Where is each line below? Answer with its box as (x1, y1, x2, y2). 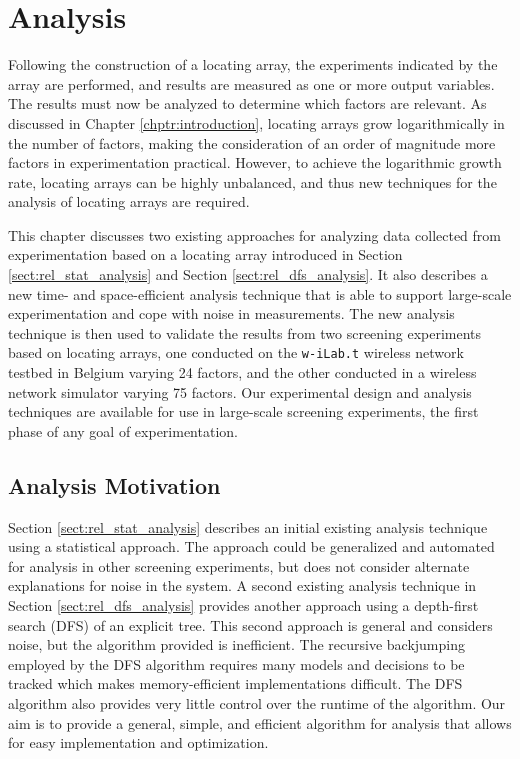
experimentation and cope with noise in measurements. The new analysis (8, 303, 455, 324)
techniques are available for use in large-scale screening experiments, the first (8, 401, 479, 422)
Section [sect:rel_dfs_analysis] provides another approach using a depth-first (8, 595, 479, 616)
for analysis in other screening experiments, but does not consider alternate (8, 555, 470, 576)
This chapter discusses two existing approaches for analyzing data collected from (8, 224, 501, 245)
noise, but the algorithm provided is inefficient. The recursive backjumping (8, 634, 465, 655)
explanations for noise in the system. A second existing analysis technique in (8, 575, 477, 596)
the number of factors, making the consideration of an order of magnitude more (8, 132, 496, 153)
